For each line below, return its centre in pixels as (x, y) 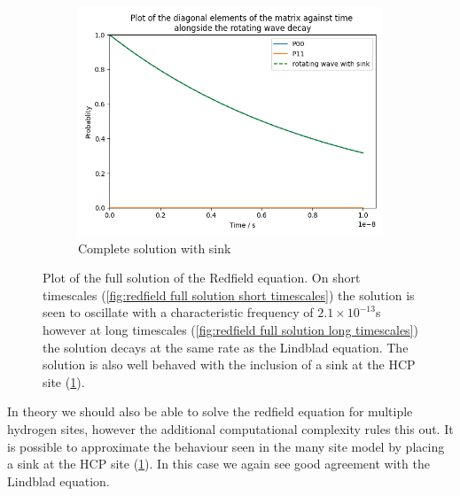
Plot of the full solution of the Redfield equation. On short (202, 278)
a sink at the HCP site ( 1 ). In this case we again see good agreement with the (218, 464)
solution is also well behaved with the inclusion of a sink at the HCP (229, 364)
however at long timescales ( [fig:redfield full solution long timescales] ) (230, 329)
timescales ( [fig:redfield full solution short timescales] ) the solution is (229, 294)
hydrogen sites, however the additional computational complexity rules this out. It (230, 428)
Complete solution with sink (155, 248)
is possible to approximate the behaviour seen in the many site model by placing (226, 446)
